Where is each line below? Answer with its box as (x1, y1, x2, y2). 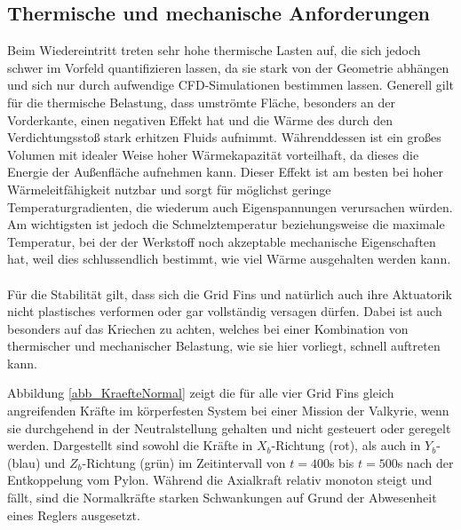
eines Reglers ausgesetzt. (7, 505, 140, 524)
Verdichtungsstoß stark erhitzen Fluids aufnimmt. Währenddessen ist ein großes (7, 128, 441, 146)
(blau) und (7, 453, 66, 471)
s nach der (397, 453, 454, 471)
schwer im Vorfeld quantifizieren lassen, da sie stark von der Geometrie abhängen (7, 58, 449, 76)
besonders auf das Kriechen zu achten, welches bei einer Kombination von (7, 319, 409, 337)
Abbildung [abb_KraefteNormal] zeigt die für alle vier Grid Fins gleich (7, 384, 394, 402)
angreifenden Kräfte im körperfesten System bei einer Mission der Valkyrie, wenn (7, 401, 449, 420)
